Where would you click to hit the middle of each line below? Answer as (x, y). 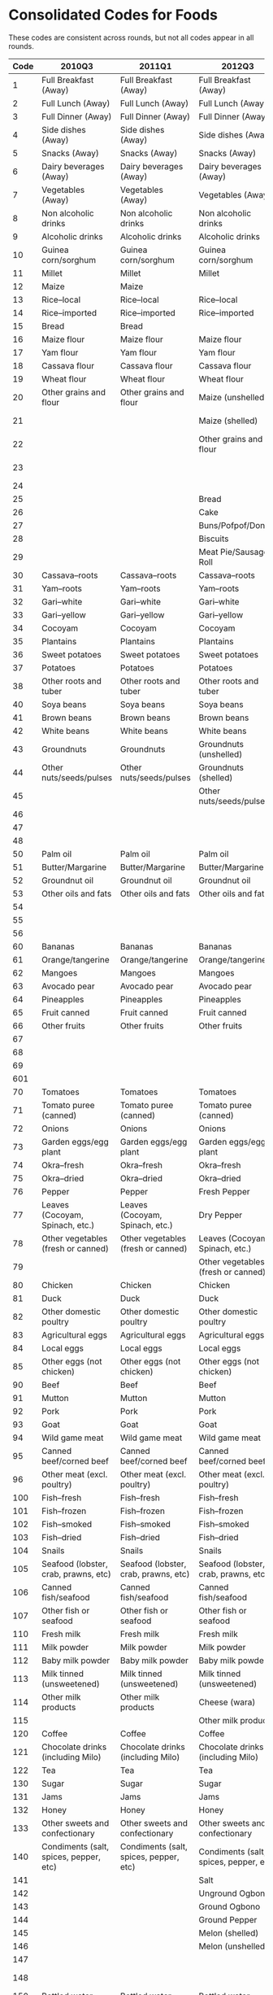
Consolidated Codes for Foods (113, 15)
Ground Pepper (228, 1919)
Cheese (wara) (227, 1702)
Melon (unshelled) (234, 1946)
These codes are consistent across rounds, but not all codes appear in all (131, 37)
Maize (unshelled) (233, 397)
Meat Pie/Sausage (234, 552)
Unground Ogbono (234, 1893)
